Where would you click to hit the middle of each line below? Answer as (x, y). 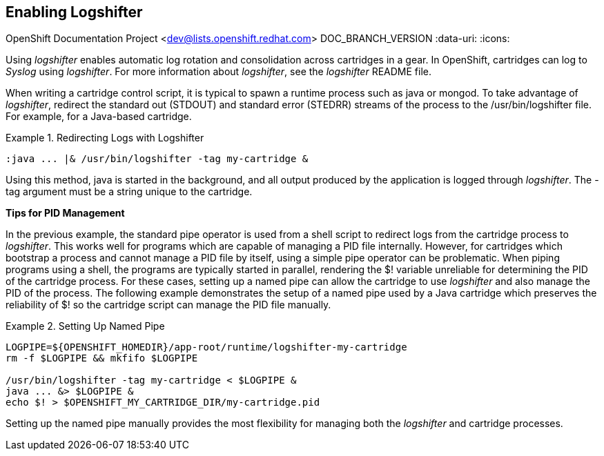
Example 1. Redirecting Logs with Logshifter (105, 138)
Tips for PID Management (65, 213)
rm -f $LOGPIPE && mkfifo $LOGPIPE (102, 358)
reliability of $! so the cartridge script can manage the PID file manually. (168, 305)
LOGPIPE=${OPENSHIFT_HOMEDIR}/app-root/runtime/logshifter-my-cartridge (206, 347)
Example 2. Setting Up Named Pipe (85, 326)
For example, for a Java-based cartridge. (99, 117)
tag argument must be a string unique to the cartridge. (129, 192)
